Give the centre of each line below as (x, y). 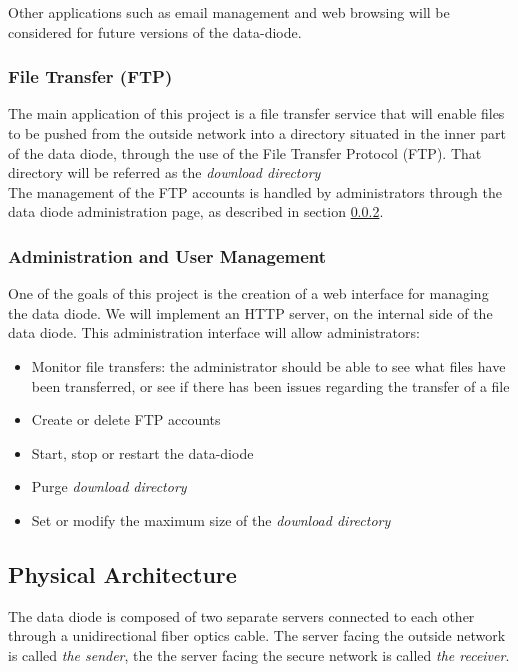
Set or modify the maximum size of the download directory (211, 519)
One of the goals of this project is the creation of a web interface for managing (248, 293)
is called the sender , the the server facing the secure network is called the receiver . (259, 654)
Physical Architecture (122, 573)
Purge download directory (109, 486)
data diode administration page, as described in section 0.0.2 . (196, 211)
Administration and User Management (167, 255)
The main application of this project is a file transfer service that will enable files (256, 113)
